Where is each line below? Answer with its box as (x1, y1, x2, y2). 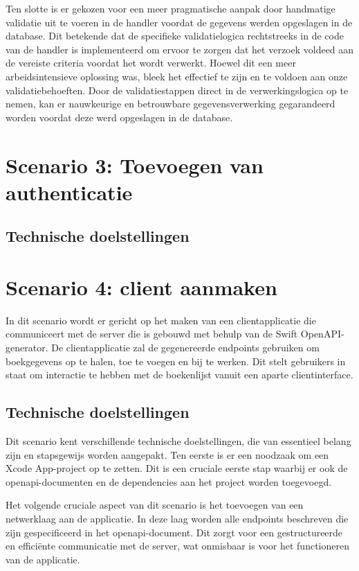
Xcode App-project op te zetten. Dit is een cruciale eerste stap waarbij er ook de (6, 461, 348, 475)
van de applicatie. (6, 552, 80, 566)
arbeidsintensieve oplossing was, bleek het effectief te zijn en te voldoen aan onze (6, 69, 348, 83)
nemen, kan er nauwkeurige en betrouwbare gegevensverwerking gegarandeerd (6, 96, 335, 111)
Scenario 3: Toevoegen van (6, 150, 264, 179)
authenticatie (6, 177, 133, 206)
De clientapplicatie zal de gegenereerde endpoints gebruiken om (51, 340, 320, 354)
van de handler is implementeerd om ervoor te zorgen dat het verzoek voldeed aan (6, 42, 354, 56)
